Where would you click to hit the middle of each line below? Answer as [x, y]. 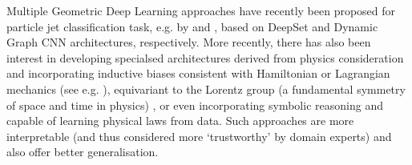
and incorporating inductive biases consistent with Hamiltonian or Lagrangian [198, 73]
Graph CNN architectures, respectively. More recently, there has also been [189, 42]
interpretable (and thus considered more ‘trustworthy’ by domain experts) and [199, 136]
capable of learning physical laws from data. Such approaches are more [180, 121]
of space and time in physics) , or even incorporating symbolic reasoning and [195, 105]
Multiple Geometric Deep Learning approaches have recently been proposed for [201, 10]
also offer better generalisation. [83, 152]
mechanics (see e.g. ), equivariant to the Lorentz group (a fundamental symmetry [206, 89]
